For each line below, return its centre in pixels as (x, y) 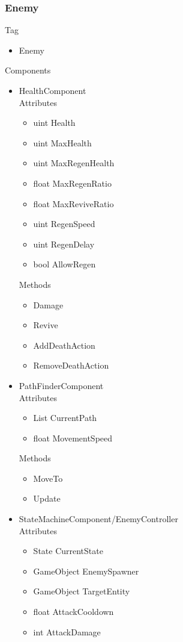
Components (28, 70)
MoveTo (48, 478)
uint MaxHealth (62, 142)
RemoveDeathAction (71, 365)
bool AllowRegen (64, 264)
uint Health (54, 123)
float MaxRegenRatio (72, 183)
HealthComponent (52, 90)
